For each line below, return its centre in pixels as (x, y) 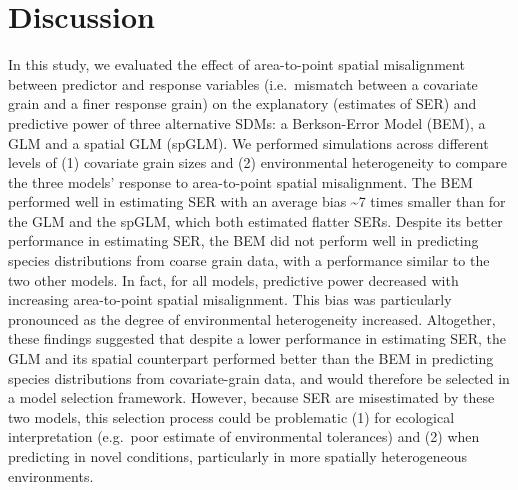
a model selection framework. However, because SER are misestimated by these (251, 397)
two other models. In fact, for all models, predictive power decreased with (233, 279)
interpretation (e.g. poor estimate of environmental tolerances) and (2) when (244, 436)
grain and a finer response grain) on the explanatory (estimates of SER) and (242, 103)
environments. (51, 475)
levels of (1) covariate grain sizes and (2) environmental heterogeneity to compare (257, 162)
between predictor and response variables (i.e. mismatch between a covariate (243, 83)
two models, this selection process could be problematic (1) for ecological (231, 416)
